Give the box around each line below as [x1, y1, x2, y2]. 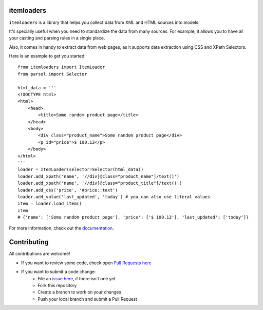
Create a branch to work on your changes [38, 289, 122, 295]
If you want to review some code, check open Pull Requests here [21, 260, 151, 266]
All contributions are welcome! [9, 251, 70, 257]
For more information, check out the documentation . [9, 225, 114, 231]
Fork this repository [38, 282, 77, 288]
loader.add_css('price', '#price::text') [18, 187, 118, 193]
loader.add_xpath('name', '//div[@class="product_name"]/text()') [18, 174, 180, 179]
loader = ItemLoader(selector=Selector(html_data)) [18, 167, 144, 173]
